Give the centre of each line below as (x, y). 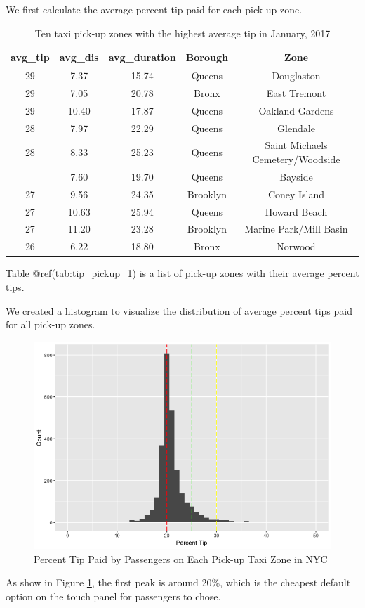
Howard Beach (296, 211)
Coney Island (296, 194)
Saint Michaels (296, 145)
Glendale (296, 128)
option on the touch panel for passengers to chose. (113, 596)
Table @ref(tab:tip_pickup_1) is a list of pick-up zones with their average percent (182, 273)
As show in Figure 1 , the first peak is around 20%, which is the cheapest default (178, 582)
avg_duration (142, 57)
